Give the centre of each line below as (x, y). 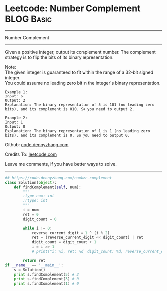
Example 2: (16, 118)
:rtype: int (36, 201)
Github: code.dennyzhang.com (37, 144)
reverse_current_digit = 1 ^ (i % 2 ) (71, 233)
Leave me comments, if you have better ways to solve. (61, 164)
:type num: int (39, 196)
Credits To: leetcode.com (31, 154)
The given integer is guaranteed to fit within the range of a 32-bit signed (79, 72)
